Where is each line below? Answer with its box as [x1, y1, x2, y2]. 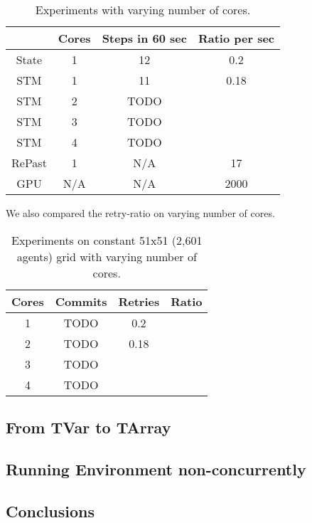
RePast [11, 154, 47, 171]
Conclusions [6, 500, 95, 522]
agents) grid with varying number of [16, 248, 197, 265]
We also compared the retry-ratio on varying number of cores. [6, 206, 275, 220]
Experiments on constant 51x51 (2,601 [11, 231, 203, 248]
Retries [118, 292, 160, 310]
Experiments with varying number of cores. [35, 1, 251, 18]
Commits [55, 292, 107, 310]
